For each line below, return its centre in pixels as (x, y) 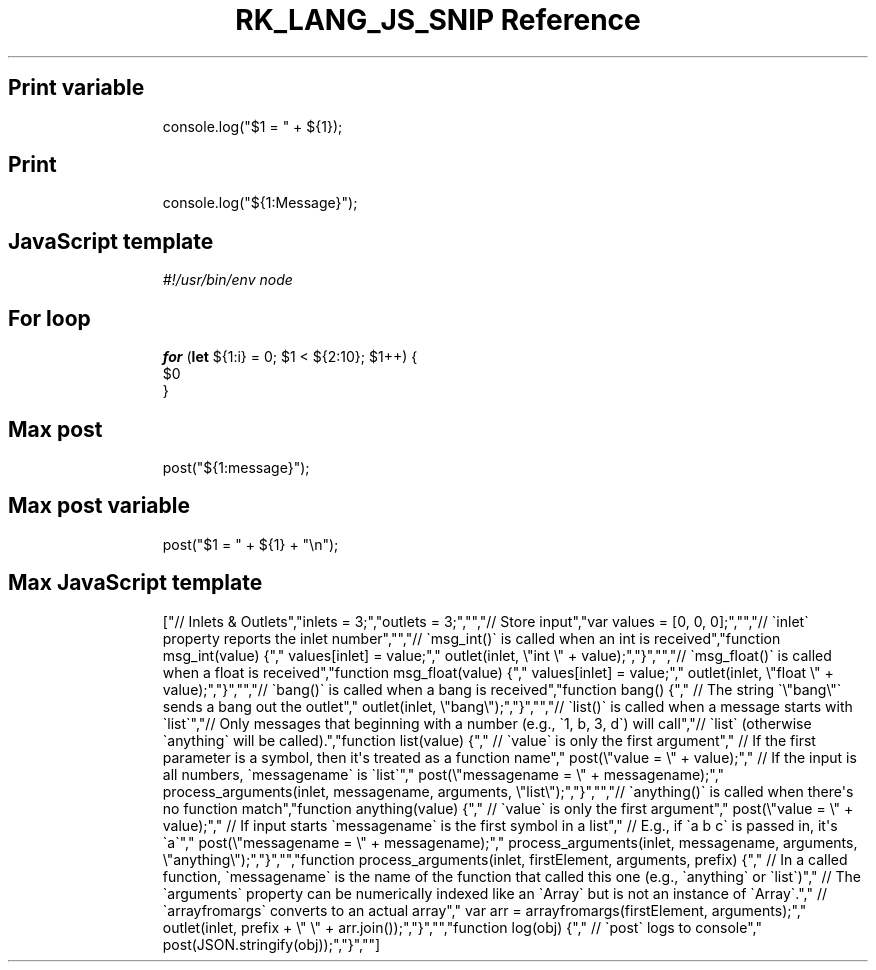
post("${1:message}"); (236, 467)
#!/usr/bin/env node (227, 280)
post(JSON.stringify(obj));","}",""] (271, 944)
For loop (49, 318)
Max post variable (99, 506)
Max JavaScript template (135, 583)
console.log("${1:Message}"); (260, 203)
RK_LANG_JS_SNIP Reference (438, 20)
